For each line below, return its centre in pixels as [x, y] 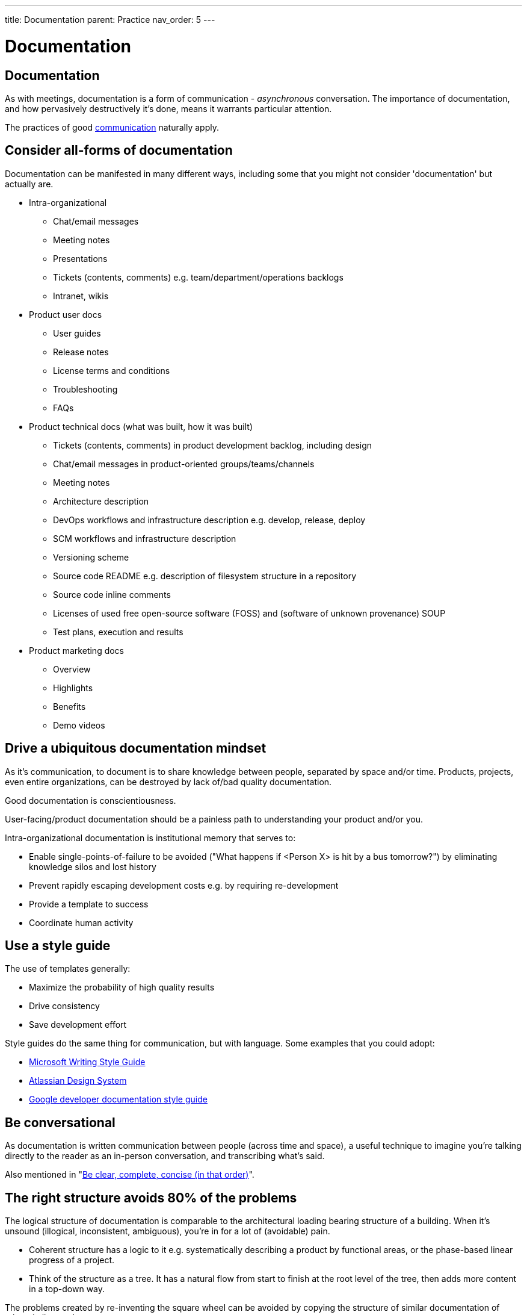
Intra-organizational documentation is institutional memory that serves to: [150, 838]
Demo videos [79, 725]
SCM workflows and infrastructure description [145, 538]
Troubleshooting [85, 389]
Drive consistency [64, 1006]
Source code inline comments [112, 594]
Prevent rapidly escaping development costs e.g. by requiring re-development [184, 885]
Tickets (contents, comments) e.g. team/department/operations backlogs [198, 277]
